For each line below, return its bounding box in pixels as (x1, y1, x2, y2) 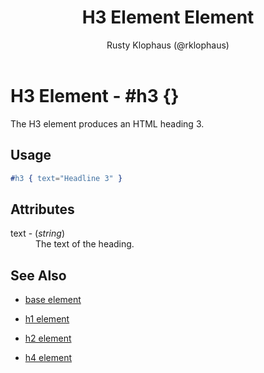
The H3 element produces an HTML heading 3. (10, 117, 205, 130)
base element (24, 294, 82, 305)
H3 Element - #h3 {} (10, 84, 180, 107)
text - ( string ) (10, 227, 65, 240)
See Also (10, 267, 67, 284)
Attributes (10, 201, 75, 218)
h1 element (24, 313, 70, 325)
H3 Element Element (81, 6, 255, 29)
